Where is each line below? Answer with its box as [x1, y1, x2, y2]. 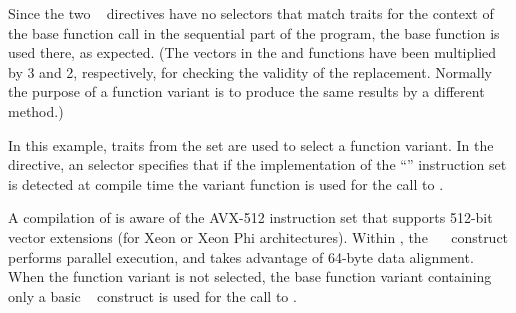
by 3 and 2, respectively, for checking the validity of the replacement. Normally [8, 61, 493, 82]
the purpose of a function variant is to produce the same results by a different [8, 81, 485, 102]
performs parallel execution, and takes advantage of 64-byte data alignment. [8, 246, 474, 267]
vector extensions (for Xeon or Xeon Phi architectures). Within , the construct [8, 226, 509, 247]
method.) [8, 100, 64, 121]
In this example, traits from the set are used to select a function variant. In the [8, 134, 494, 155]
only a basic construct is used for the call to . [8, 285, 297, 306]
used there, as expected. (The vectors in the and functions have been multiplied [8, 42, 497, 63]
